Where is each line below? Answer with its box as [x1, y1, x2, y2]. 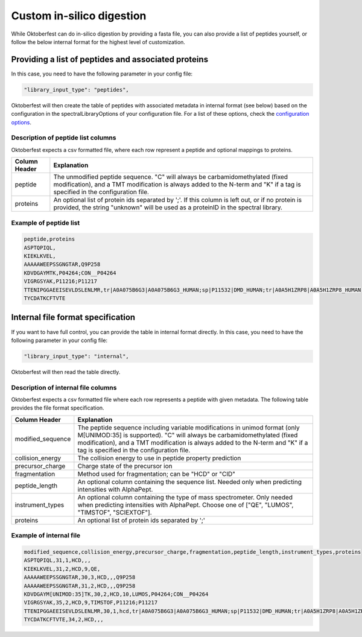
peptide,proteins [24, 236, 75, 242]
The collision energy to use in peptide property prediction [77, 454, 241, 462]
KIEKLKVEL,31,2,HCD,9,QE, [24, 565, 101, 572]
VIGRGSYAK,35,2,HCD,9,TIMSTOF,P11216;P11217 [24, 599, 158, 606]
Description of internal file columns [11, 383, 117, 391]
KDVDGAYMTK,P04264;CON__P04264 [24, 269, 117, 276]
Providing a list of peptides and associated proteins [11, 54, 208, 65]
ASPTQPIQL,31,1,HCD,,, [24, 557, 91, 564]
